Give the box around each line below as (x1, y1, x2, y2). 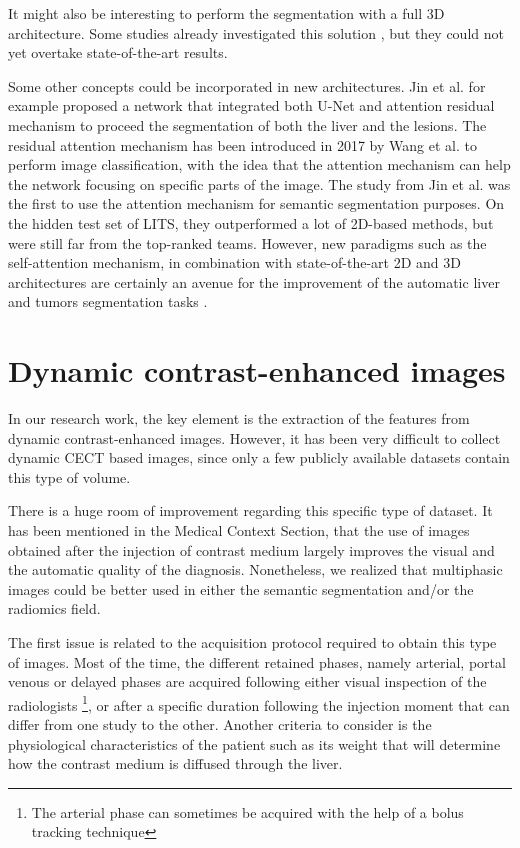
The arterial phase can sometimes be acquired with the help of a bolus (31, 801, 464, 822)
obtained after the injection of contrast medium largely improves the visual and (8, 539, 495, 560)
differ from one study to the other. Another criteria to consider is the (8, 714, 432, 734)
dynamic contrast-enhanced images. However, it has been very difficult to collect (8, 427, 501, 448)
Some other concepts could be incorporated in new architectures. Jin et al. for (8, 75, 486, 96)
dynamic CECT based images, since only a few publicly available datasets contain (8, 447, 510, 468)
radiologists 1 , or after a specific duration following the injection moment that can (8, 691, 510, 715)
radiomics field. (8, 598, 101, 619)
